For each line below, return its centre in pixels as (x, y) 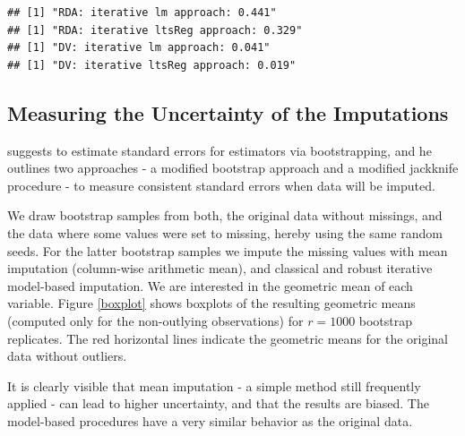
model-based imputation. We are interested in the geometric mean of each (210, 285)
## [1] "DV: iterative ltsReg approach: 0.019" (152, 65)
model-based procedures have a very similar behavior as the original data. (210, 420)
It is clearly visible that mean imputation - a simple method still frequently (214, 385)
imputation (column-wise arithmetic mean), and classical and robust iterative (220, 268)
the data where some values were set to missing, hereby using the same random (225, 232)
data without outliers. (67, 356)
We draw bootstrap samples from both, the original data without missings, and (225, 215)
